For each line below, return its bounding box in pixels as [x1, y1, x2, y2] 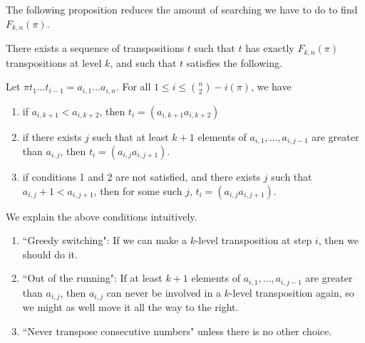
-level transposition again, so [229, 285, 354, 300]
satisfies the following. [186, 55, 282, 70]
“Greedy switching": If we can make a [22, 233, 187, 248]
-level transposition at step [195, 233, 312, 248]
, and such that [110, 55, 177, 70]
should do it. [22, 246, 78, 261]
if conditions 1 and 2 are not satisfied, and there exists [22, 169, 261, 184]
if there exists [22, 129, 82, 144]
